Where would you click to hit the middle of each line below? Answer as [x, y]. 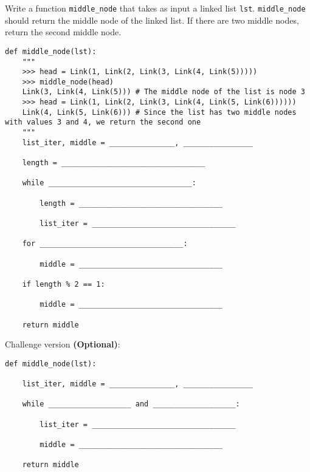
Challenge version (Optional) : [63, 344]
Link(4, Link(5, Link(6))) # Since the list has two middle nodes [159, 112]
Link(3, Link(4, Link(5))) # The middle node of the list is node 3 [164, 92]
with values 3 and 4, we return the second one [103, 122]
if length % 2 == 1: [64, 284]
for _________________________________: [105, 244]
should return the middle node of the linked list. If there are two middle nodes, [152, 20]
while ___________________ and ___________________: [131, 404]
